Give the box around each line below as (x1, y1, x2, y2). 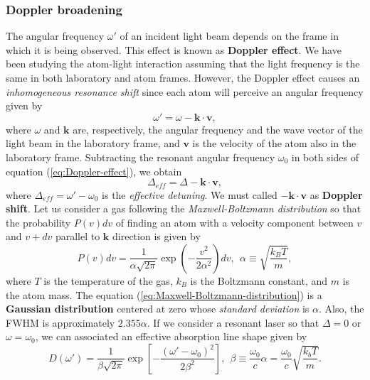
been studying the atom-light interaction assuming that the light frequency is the (6, 56, 360, 71)
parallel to (55, 229, 100, 244)
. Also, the (319, 301, 364, 316)
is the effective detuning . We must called (102, 187, 277, 202)
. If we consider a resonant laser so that (147, 315, 319, 330)
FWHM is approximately (6, 315, 115, 330)
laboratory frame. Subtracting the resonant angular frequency (6, 149, 275, 164)
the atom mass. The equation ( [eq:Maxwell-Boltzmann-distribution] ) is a (6, 287, 322, 302)
